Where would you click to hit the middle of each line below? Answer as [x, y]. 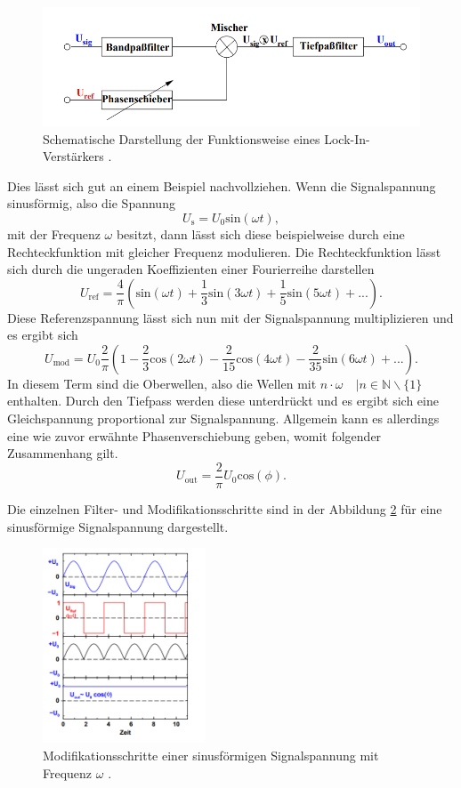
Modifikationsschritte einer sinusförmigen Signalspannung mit [211, 755]
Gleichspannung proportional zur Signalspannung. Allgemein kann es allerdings [223, 418]
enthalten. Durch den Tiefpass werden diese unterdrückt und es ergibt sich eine [223, 401]
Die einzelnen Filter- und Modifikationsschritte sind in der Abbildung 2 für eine [225, 508]
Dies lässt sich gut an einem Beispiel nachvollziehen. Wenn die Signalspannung [222, 185]
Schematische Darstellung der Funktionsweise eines [182, 138]
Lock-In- [347, 138]
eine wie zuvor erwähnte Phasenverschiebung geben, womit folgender [194, 435]
